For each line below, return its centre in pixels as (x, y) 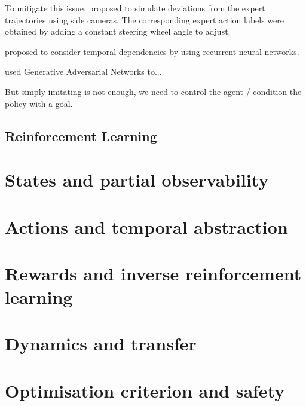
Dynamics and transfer (101, 344)
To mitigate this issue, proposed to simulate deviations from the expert (135, 8)
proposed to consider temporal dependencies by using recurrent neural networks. (152, 51)
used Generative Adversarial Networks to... (83, 71)
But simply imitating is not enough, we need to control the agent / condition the (153, 91)
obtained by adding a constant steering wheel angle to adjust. (118, 31)
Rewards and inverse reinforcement (153, 273)
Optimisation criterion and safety (145, 390)
